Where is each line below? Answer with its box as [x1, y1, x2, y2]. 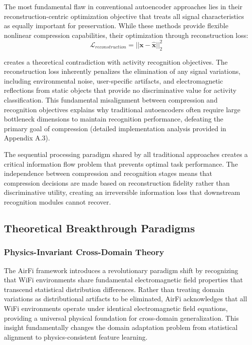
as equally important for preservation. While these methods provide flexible [4, 20, 229, 31]
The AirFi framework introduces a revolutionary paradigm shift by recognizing [4, 265, 238, 275]
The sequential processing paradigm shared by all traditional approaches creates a [4, 149, 248, 159]
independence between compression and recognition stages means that [4, 168, 212, 178]
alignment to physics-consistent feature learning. [4, 331, 148, 342]
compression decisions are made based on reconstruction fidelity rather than [4, 177, 230, 188]
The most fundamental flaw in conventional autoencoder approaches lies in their [4, 1, 243, 11]
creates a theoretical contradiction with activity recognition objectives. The [4, 56, 228, 67]
